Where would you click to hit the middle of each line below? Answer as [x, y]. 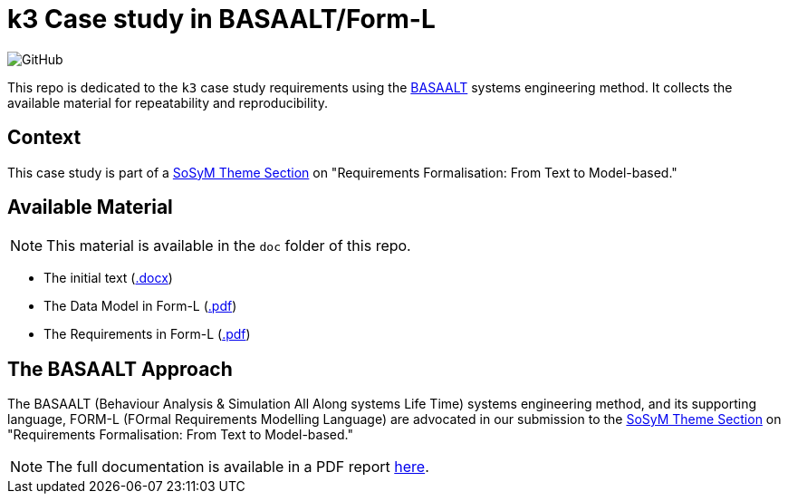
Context [44, 138]
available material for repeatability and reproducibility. [168, 102]
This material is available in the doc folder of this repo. [229, 246]
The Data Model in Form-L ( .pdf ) [140, 306]
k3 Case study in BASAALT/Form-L [221, 19]
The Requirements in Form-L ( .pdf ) [147, 334]
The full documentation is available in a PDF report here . [238, 467]
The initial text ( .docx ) [108, 278]
